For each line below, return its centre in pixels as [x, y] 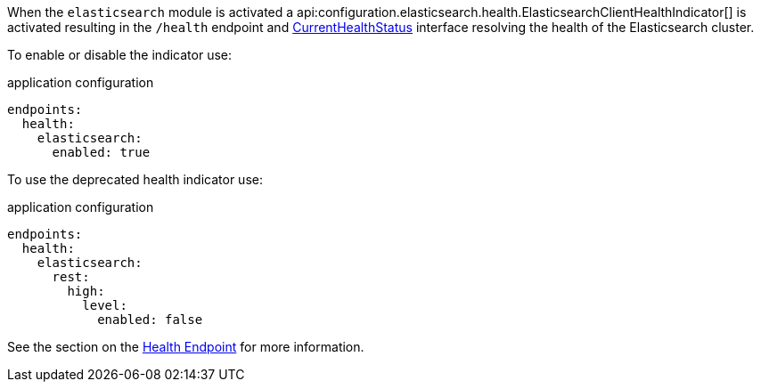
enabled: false [150, 320]
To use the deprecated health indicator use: [135, 179]
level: [105, 305]
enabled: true [101, 152]
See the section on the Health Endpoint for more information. [186, 347]
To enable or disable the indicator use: [119, 55]
